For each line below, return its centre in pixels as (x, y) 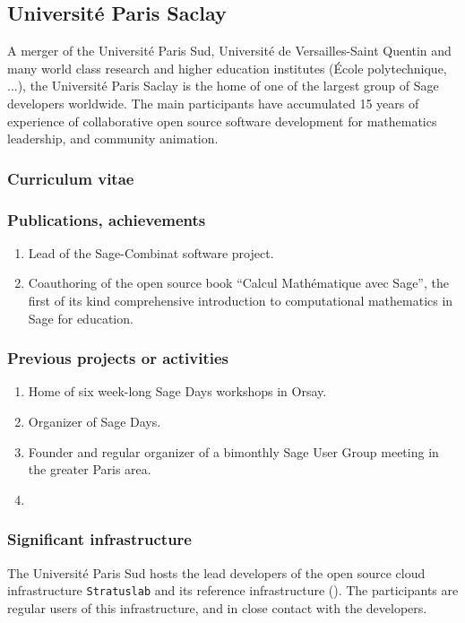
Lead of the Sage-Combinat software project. (151, 252)
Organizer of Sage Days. (95, 422)
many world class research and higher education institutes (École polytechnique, (227, 68)
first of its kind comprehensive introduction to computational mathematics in (241, 301)
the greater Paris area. (90, 469)
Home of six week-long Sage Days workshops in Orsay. (177, 391)
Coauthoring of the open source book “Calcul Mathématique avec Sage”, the (238, 283)
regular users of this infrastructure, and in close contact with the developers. (217, 607)
